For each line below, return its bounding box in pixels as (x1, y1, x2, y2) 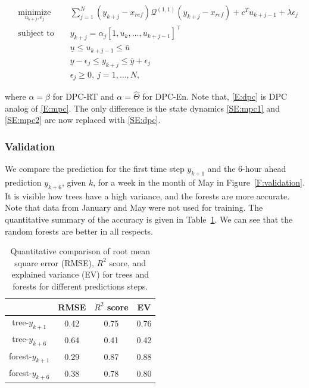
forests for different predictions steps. (13, 279, 148, 292)
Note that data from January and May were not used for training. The (5, 201, 263, 214)
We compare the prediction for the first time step (5, 162, 185, 175)
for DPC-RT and (52, 90, 114, 103)
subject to (18, 29, 54, 38)
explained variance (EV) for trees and (11, 268, 149, 281)
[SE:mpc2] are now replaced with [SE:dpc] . (5, 113, 161, 126)
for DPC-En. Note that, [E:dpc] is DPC (142, 90, 288, 103)
